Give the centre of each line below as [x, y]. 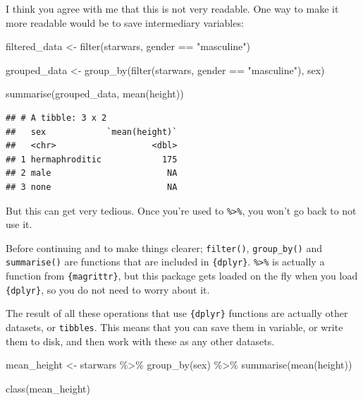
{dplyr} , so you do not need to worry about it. [108, 289]
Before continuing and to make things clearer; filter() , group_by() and [164, 247]
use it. [19, 224]
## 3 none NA [92, 187]
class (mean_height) [48, 388]
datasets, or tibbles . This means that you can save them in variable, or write [174, 327]
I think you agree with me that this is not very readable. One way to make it [172, 8]
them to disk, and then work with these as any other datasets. [140, 341]
